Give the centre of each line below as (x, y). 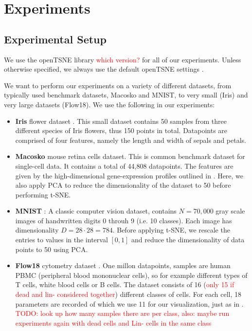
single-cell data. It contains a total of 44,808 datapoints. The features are (124, 165)
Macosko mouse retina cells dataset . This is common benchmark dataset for (130, 156)
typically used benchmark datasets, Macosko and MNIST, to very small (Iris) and (126, 95)
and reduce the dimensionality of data (188, 240)
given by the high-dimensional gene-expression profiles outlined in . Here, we (129, 175)
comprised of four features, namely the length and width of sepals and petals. (131, 140)
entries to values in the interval (62, 240)
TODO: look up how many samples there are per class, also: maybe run (122, 313)
